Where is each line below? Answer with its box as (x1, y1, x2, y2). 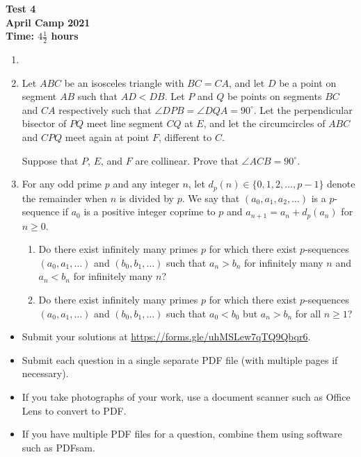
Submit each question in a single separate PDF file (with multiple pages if (22, 352, 338, 367)
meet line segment (86, 116, 163, 131)
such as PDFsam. (22, 440, 95, 454)
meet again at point (65, 129, 150, 144)
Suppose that (22, 153, 79, 167)
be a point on (279, 75, 337, 90)
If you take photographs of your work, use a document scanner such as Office (22, 390, 351, 404)
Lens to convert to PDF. (22, 403, 127, 417)
